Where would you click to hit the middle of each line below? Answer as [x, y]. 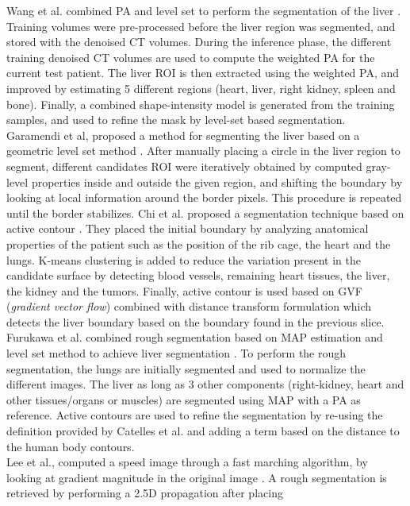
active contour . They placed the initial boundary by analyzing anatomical [188, 228]
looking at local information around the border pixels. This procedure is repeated [204, 197]
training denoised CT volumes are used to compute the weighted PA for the [191, 57]
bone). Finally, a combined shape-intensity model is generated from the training [201, 104]
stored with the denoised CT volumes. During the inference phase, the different [199, 42]
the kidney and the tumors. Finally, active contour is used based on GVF [184, 290]
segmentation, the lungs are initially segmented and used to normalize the [186, 368]
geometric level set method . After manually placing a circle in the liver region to [203, 151]
